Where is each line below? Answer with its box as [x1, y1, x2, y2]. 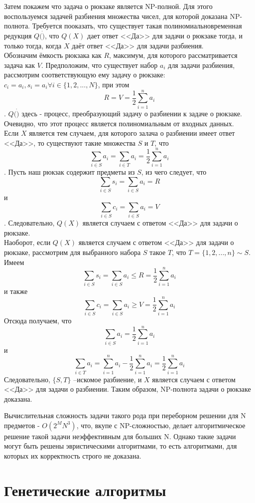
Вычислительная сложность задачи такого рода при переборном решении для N [4, 410, 246, 421]
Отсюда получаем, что [4, 315, 72, 326]
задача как [4, 59, 35, 70]
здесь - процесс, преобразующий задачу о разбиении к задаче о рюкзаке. [21, 108, 242, 118]
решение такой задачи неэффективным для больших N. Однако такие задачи [4, 431, 236, 441]
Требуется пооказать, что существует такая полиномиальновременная [32, 20, 242, 31]
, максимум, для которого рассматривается [109, 50, 238, 60]
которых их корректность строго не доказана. [4, 451, 141, 461]
